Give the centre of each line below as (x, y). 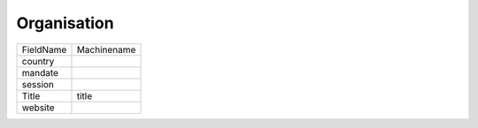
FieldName (44, 49)
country (38, 61)
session (38, 84)
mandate (40, 72)
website (38, 108)
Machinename (106, 49)
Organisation (65, 23)
